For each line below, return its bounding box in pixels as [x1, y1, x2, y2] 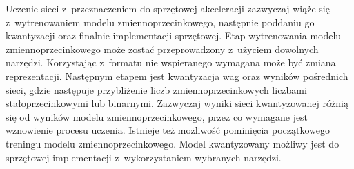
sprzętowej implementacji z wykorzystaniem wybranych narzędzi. [6, 150, 282, 164]
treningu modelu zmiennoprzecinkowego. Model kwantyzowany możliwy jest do [6, 136, 340, 150]
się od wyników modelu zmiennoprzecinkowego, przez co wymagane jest [6, 109, 308, 123]
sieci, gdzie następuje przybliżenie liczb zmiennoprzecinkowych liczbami [6, 82, 307, 97]
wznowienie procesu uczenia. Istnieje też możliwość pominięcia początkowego [6, 123, 330, 137]
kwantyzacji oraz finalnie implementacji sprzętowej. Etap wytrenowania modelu [6, 28, 342, 43]
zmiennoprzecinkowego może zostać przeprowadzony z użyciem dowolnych [6, 41, 319, 56]
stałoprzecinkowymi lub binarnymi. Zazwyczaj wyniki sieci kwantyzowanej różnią [6, 96, 348, 110]
